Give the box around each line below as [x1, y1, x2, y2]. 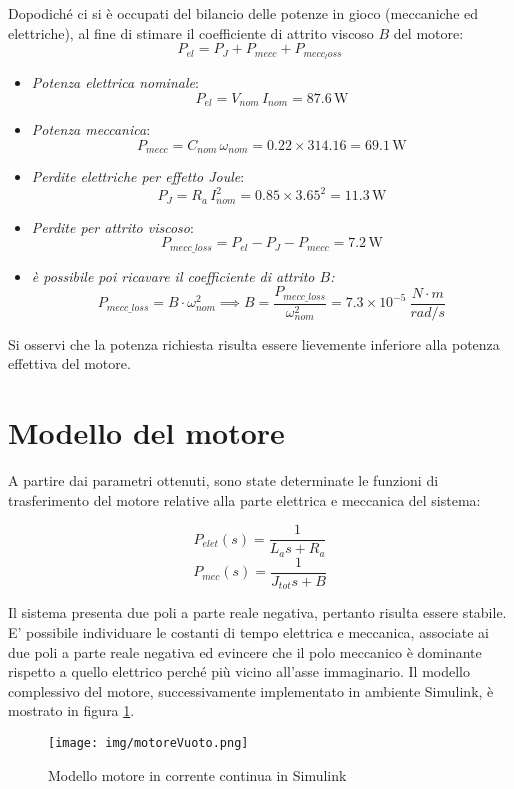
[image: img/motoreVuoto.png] [48, 735, 249, 750]
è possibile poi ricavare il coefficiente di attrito [31, 265, 315, 286]
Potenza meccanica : [31, 119, 151, 140]
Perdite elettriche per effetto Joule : [31, 166, 245, 187]
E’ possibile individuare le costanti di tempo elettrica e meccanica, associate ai [8, 621, 489, 642]
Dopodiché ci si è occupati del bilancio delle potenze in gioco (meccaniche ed [8, 3, 479, 23]
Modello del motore [8, 412, 285, 453]
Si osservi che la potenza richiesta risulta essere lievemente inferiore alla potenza [8, 333, 500, 354]
